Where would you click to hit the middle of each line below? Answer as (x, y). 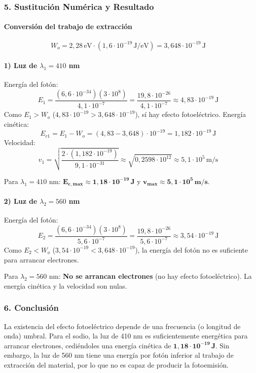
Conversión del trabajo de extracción (68, 26)
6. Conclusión (31, 308)
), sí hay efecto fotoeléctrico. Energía (190, 114)
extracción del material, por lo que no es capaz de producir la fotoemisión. (116, 364)
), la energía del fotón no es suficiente (191, 249)
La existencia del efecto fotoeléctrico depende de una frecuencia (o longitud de (122, 326)
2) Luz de (21, 201)
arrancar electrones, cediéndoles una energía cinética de (88, 345)
